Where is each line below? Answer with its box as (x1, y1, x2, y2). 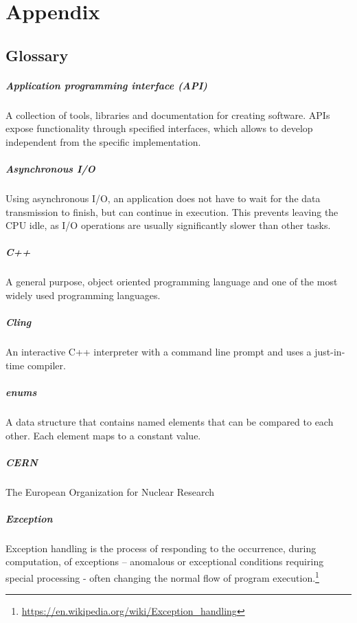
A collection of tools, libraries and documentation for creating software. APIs (5, 107, 330, 122)
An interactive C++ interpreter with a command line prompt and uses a (5, 345, 312, 359)
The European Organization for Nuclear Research (5, 484, 215, 499)
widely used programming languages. (5, 288, 161, 302)
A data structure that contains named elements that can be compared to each (5, 414, 334, 428)
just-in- (314, 345, 345, 359)
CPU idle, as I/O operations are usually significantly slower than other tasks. (5, 218, 331, 232)
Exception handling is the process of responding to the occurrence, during (5, 540, 316, 555)
